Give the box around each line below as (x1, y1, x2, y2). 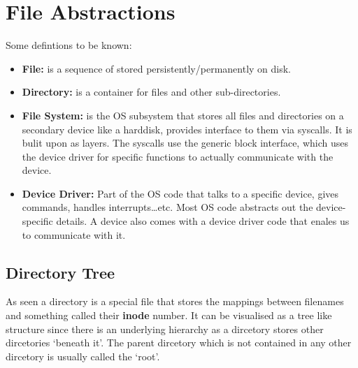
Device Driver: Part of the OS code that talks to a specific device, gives (22, 186, 339, 200)
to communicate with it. (22, 227, 126, 242)
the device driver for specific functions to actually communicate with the (22, 149, 334, 163)
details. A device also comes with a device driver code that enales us (56, 214, 350, 228)
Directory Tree (6, 261, 115, 283)
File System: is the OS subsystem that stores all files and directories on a (22, 108, 344, 122)
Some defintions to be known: (6, 38, 132, 52)
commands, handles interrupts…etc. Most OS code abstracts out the (22, 200, 313, 214)
